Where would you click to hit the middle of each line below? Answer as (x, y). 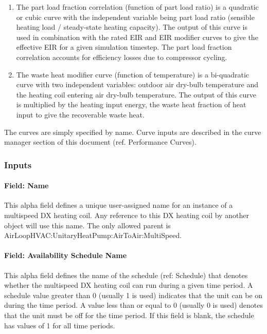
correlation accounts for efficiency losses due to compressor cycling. (122, 57)
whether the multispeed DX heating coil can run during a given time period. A (129, 285)
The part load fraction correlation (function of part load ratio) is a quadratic (137, 7)
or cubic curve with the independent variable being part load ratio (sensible (135, 17)
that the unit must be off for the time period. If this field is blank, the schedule (129, 315)
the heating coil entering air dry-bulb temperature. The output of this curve (136, 94)
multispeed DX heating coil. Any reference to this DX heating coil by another (127, 215)
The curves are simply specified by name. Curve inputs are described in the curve (133, 132)
